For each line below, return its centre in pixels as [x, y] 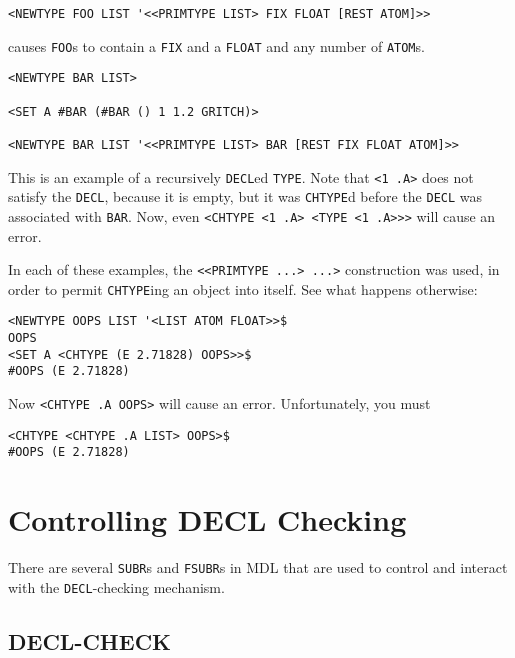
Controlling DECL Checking [207, 519]
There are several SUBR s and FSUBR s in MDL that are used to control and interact [258, 567]
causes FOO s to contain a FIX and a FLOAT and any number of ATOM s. [216, 45]
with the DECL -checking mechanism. [116, 586]
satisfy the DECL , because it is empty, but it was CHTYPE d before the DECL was [245, 196]
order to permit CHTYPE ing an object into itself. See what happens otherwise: [243, 288]
